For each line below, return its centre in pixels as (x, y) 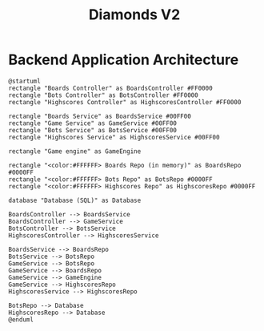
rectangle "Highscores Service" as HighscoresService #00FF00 (114, 137)
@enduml (21, 319)
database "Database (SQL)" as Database (75, 200)
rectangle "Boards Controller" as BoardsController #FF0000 (111, 88)
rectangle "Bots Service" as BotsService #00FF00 (93, 130)
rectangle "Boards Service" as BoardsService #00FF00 (100, 116)
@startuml (25, 81)
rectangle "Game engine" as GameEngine (75, 151)
